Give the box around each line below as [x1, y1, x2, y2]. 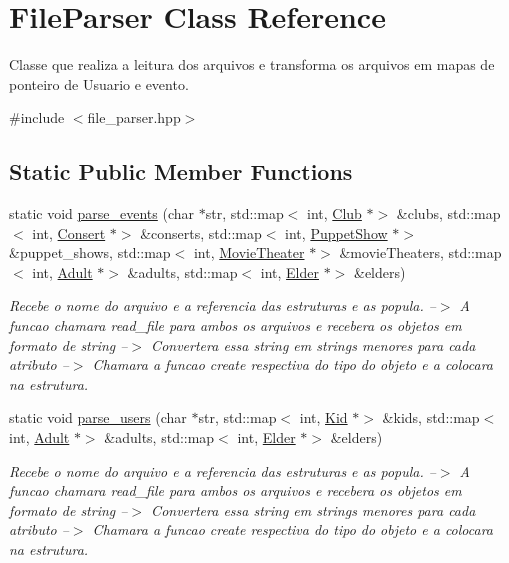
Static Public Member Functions [9, 156, 353, 187]
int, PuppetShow [285, 222, 388, 243]
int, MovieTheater [193, 242, 305, 263]
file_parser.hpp [87, 107, 181, 128]
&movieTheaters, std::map [339, 242, 502, 263]
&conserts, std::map [140, 222, 262, 243]
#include [9, 107, 65, 128]
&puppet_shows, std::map [9, 242, 171, 263]
